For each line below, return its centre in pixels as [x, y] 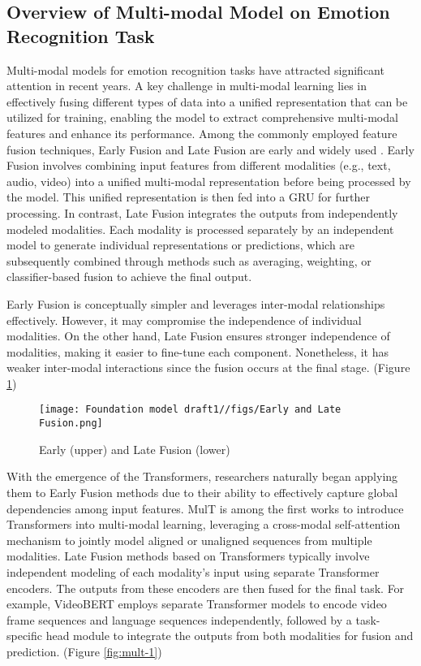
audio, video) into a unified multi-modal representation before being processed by [209, 181]
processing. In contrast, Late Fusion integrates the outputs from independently [202, 212]
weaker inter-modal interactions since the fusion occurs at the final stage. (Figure [208, 368]
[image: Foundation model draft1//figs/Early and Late [190, 410]
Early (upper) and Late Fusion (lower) [135, 449]
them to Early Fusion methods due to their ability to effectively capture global [202, 492]
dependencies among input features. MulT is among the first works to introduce [205, 508]
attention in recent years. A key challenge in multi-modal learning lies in [187, 86]
